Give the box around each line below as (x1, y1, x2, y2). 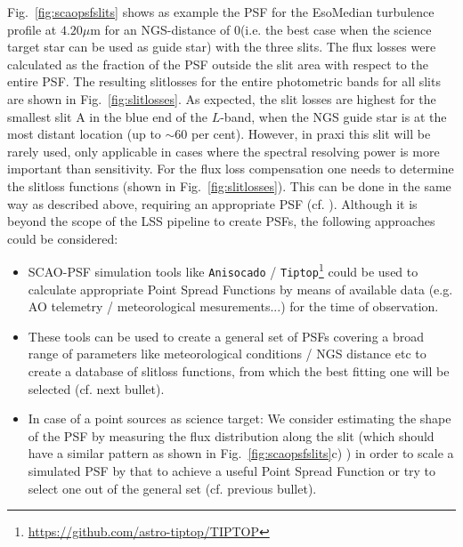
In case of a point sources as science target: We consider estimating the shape (28, 409, 451, 428)
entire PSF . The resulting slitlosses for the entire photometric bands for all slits (7, 72, 441, 91)
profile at (7, 20, 57, 38)
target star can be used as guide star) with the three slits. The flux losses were (7, 37, 436, 56)
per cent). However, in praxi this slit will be (191, 125, 431, 143)
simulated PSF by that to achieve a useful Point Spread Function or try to (28, 461, 436, 479)
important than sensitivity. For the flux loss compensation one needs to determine (7, 159, 454, 178)
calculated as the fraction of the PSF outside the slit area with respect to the (7, 54, 428, 73)
